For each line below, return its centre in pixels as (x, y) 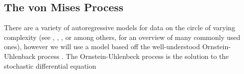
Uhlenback (20, 56)
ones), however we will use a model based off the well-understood (102, 46)
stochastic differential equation (50, 65)
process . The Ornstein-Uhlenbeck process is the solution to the (133, 56)
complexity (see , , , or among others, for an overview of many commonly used (122, 37)
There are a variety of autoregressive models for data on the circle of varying (120, 28)
